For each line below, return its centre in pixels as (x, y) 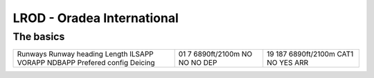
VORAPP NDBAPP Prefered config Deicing (86, 63)
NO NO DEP (198, 63)
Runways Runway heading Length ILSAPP (85, 54)
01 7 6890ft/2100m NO (215, 54)
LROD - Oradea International (96, 18)
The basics (39, 37)
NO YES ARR (288, 63)
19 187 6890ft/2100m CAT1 (310, 54)
